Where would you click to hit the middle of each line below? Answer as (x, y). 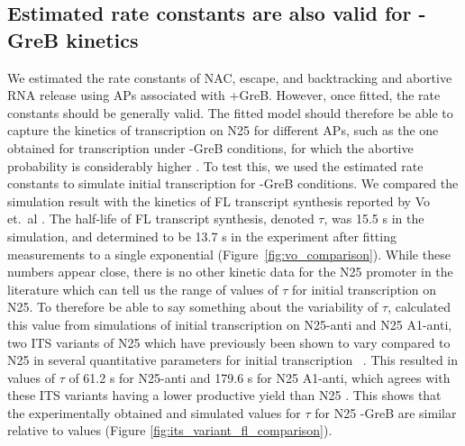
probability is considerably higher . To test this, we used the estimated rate (215, 165)
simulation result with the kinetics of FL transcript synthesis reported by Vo (219, 200)
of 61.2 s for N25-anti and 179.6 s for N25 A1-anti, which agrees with (260, 377)
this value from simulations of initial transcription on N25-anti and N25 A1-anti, (230, 324)
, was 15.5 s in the (374, 218)
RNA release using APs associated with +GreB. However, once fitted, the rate (224, 95)
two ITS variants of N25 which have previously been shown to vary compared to (229, 342)
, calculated (419, 307)
